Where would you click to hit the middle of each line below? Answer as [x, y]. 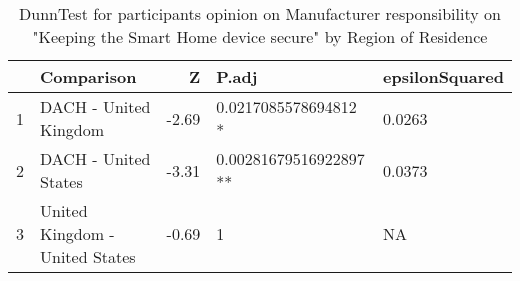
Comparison [88, 76]
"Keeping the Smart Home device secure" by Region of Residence [260, 36]
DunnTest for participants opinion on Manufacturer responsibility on [260, 13]
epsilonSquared [443, 76]
